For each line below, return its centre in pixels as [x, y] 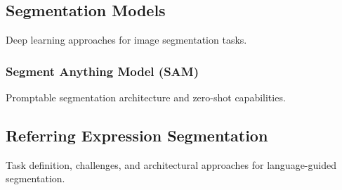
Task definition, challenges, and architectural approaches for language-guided [171, 164]
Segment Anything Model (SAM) [102, 71]
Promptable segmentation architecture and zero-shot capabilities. [146, 97]
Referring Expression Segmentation [137, 135]
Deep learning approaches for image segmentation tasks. [126, 40]
